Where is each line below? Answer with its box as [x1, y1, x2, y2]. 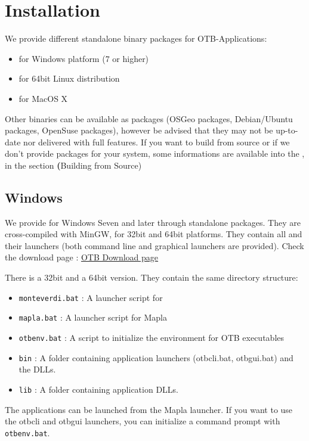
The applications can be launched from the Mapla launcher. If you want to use [5, 403, 293, 415]
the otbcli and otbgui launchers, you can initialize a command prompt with [5, 415, 280, 427]
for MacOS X [18, 92, 68, 104]
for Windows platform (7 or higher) [18, 52, 149, 64]
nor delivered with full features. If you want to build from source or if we [23, 135, 290, 148]
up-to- [276, 124, 298, 136]
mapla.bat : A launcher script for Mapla [18, 311, 167, 324]
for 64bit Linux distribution [18, 72, 120, 85]
